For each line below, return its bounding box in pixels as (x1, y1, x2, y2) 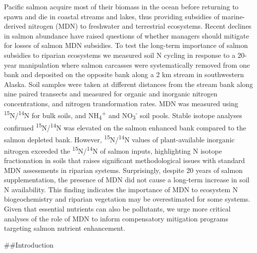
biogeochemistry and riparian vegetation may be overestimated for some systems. (4, 194, 251, 204)
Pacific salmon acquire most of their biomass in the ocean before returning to (4, 1, 239, 11)
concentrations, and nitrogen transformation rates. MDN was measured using (4, 98, 239, 108)
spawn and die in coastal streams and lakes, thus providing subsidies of (4, 11, 220, 21)
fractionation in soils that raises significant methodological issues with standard (4, 155, 245, 166)
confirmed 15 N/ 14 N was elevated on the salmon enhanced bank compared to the (4, 121, 247, 132)
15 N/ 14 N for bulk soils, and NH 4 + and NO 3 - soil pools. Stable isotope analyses (4, 108, 242, 121)
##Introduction (4, 239, 54, 250)
